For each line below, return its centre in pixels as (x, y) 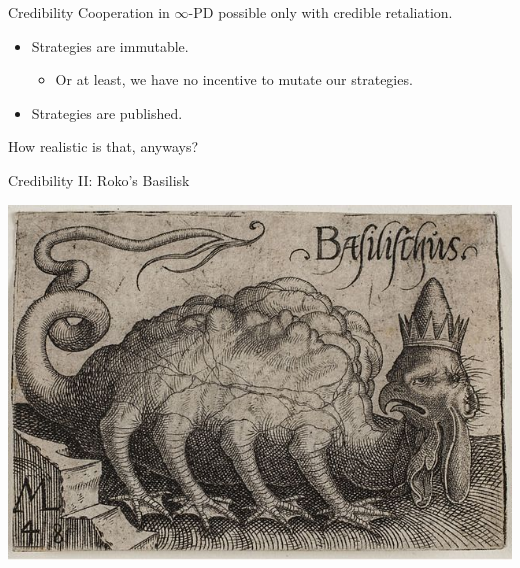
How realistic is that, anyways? (103, 146)
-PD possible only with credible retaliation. (320, 12)
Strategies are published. (107, 112)
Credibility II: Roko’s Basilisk (99, 179)
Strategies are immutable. (110, 45)
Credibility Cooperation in (89, 12)
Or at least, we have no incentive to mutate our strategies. (234, 79)
